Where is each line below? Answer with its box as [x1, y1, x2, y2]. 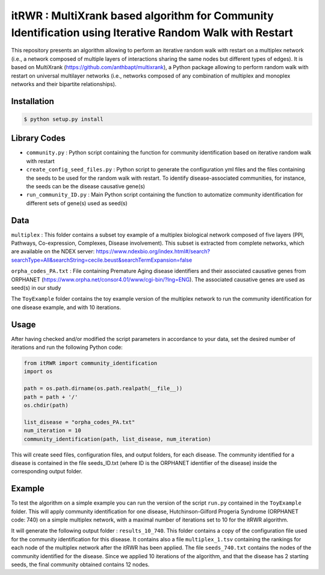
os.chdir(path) [23, 402, 69, 409]
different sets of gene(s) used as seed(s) [26, 199, 128, 207]
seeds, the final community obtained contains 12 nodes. [11, 561, 150, 568]
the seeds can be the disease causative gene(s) [26, 182, 146, 189]
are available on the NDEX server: [11, 248, 95, 255]
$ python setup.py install [23, 115, 104, 123]
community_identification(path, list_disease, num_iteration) [23, 435, 211, 442]
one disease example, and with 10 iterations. [11, 304, 122, 311]
